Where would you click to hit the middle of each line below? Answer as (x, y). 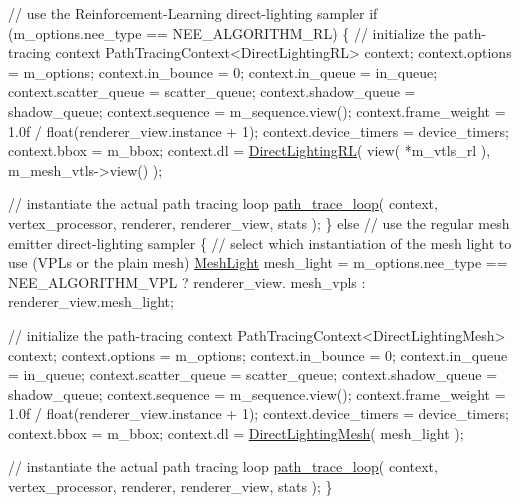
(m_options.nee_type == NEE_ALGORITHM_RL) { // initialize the (228, 32)
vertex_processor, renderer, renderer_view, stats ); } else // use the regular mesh (259, 222)
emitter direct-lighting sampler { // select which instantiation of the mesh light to (260, 242)
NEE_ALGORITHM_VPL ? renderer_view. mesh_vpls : (187, 281)
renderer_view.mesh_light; (91, 301)
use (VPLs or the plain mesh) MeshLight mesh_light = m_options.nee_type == (258, 262)
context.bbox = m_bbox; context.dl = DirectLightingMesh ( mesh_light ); (236, 432)
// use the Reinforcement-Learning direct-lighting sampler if (193, 13)
